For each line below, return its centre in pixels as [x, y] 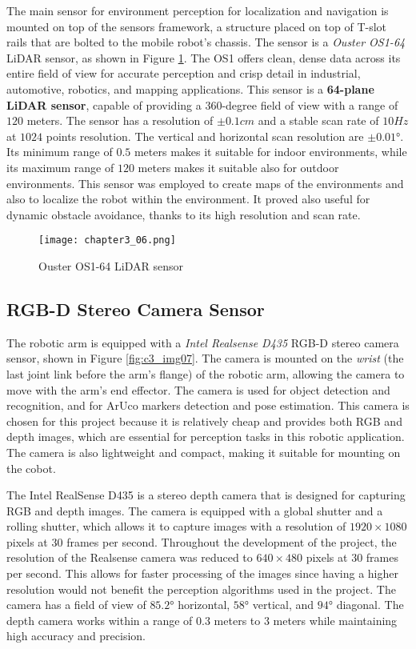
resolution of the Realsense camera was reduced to [130, 557]
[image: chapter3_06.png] [107, 240]
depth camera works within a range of [100, 620]
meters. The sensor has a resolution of [120, 120]
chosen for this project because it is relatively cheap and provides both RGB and [204, 421]
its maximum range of [60, 167]
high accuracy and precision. [76, 636]
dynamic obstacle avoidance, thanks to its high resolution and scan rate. [184, 214]
